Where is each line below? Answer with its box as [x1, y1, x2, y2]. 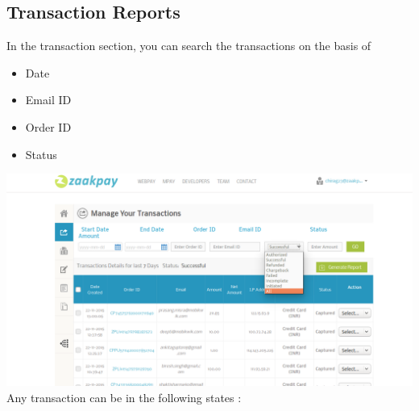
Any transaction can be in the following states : [6, 388, 242, 405]
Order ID [25, 118, 72, 135]
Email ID [25, 91, 72, 108]
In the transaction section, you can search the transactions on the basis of [6, 37, 371, 54]
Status [25, 145, 57, 162]
